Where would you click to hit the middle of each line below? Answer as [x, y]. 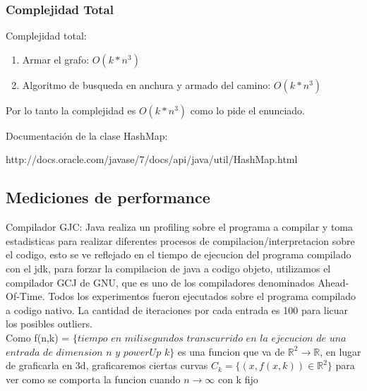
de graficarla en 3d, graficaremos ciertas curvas [107, 365]
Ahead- [333, 282]
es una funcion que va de [231, 351]
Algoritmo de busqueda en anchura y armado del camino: [146, 84]
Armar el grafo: [56, 59]
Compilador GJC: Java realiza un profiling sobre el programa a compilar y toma [180, 227]
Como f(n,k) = [38, 337]
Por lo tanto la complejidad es [71, 110]
